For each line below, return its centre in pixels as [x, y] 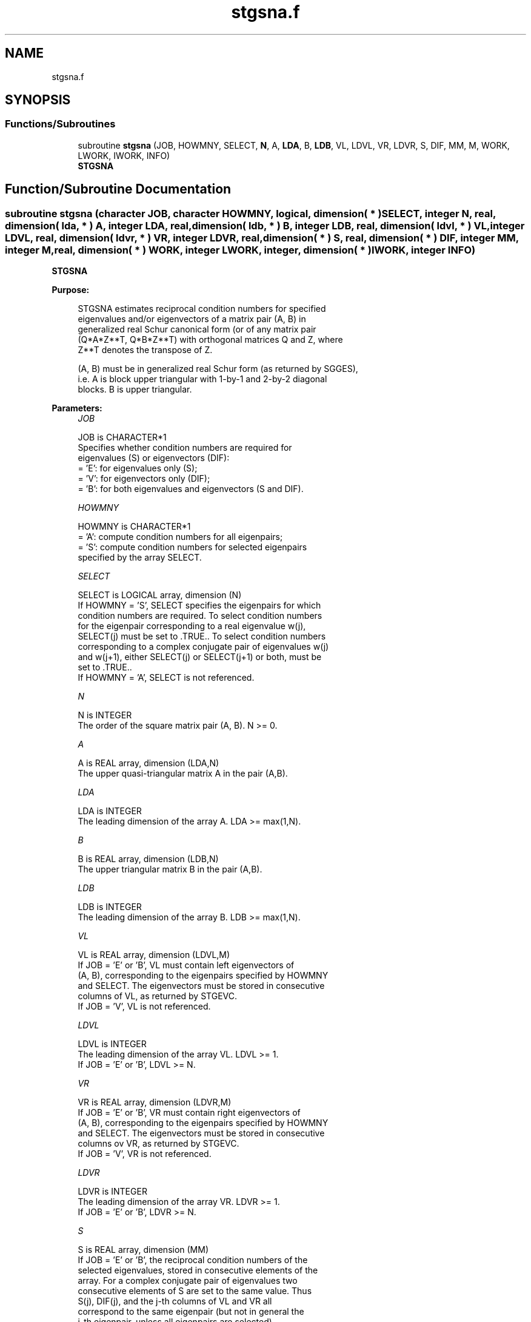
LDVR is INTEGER [112, 1192]
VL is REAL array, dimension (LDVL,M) [154, 955]
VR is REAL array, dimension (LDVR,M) [155, 1102]
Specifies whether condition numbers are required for [185, 448]
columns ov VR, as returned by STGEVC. [159, 1144]
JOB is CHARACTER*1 [122, 437]
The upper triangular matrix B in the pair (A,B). [170, 869]
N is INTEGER [105, 715]
